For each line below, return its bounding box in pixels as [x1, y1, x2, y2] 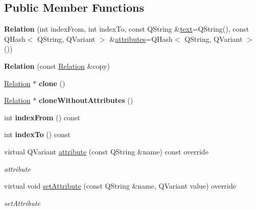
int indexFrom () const [4, 112, 80, 122]
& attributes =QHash [109, 33, 173, 44]
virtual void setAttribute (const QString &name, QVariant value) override [4, 180, 236, 191]
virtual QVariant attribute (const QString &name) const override [4, 146, 208, 156]
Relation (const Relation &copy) [4, 60, 110, 71]
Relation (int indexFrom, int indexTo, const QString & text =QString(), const [4, 23, 249, 34]
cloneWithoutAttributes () [38, 95, 133, 106]
